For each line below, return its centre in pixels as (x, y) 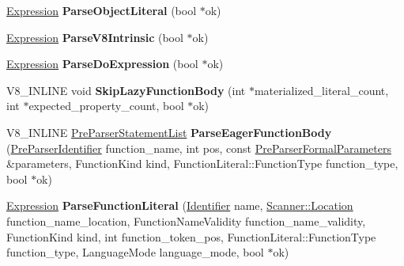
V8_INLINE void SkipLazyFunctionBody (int (126, 90)
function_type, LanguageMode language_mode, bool (135, 252)
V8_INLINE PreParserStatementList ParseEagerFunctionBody (169, 132)
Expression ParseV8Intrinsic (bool (95, 37)
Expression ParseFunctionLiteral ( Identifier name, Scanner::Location (180, 205)
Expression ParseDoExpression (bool (102, 64)
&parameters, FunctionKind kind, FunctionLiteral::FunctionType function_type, (202, 163)
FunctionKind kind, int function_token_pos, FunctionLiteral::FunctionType (191, 236)
